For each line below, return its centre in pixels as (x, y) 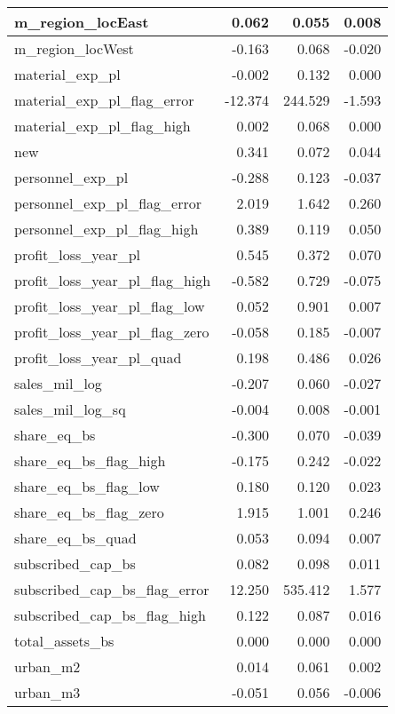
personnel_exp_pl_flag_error (108, 203)
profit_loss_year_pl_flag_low (110, 306)
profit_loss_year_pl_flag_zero (112, 332)
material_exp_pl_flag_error (104, 100)
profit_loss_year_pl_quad (98, 357)
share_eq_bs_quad (75, 538)
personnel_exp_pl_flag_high (107, 229)
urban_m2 (47, 666)
